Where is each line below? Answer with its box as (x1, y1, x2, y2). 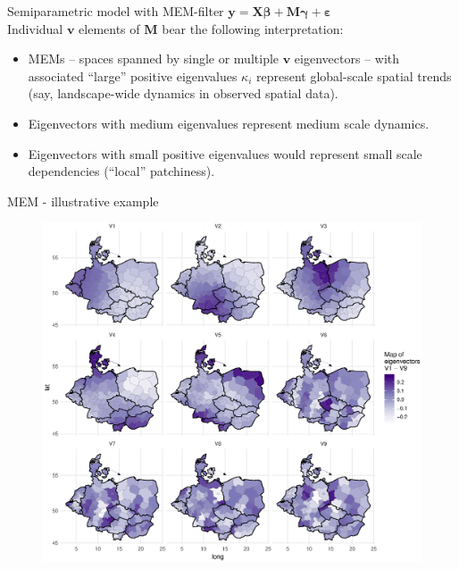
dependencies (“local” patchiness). (28, 162, 215, 180)
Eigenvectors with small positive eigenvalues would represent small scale (28, 144, 422, 163)
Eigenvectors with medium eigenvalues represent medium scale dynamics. (28, 113, 430, 132)
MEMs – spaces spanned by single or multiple (28, 49, 280, 68)
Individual (7, 19, 63, 38)
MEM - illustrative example (7, 191, 159, 210)
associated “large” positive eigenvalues (28, 66, 238, 85)
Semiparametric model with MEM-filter (7, 2, 224, 20)
